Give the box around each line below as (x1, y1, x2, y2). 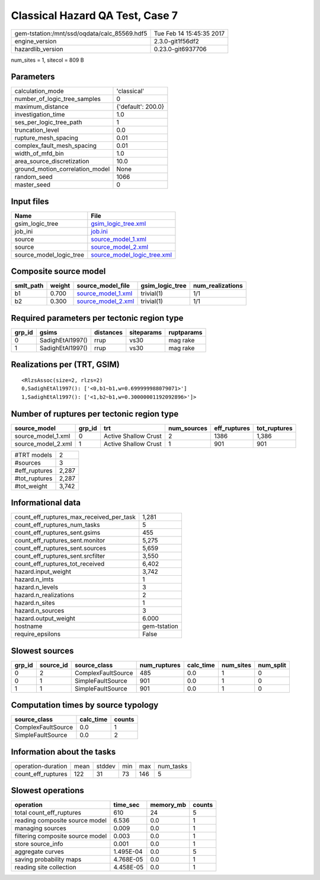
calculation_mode (14, 87, 65, 95)
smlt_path (14, 282, 44, 290)
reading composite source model (14, 816, 107, 825)
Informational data (11, 498, 81, 508)
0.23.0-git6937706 (153, 45, 207, 53)
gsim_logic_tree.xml (91, 219, 146, 228)
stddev (96, 762, 116, 770)
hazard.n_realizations (14, 591, 74, 600)
